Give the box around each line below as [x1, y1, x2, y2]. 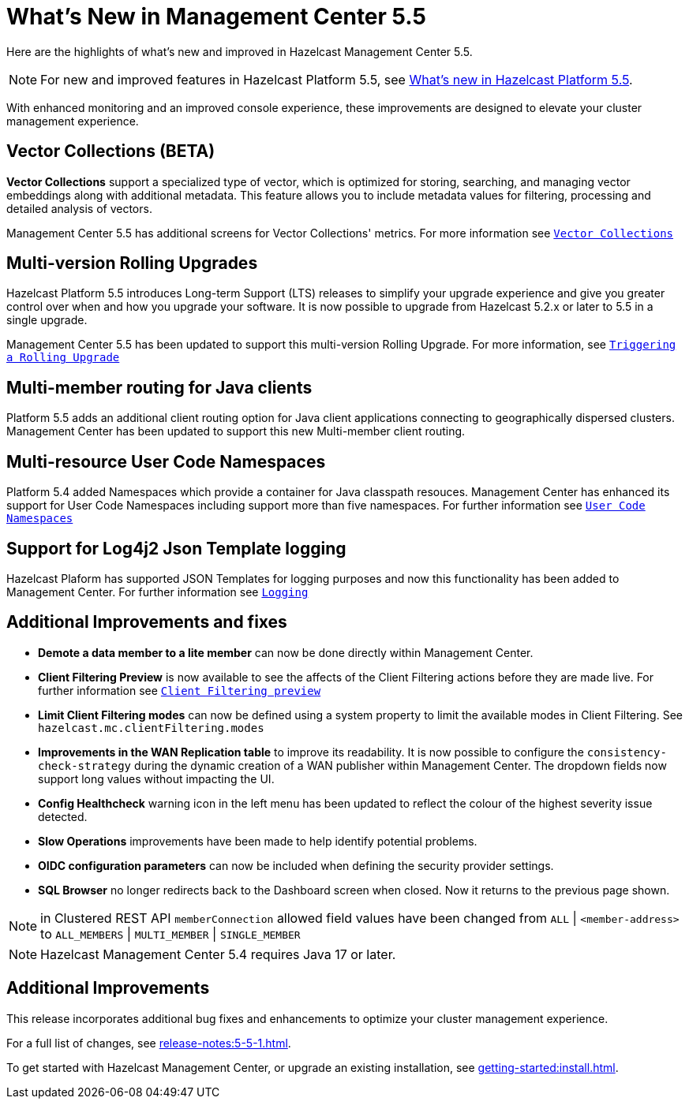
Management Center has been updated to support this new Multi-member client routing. [6, 424, 466, 439]
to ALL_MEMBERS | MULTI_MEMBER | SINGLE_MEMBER [40, 925, 301, 942]
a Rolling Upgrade [6, 351, 120, 364]
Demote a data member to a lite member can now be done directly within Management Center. [38, 645, 534, 659]
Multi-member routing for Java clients [6, 377, 313, 398]
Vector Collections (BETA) [6, 141, 215, 162]
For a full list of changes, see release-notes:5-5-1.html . [6, 1036, 291, 1050]
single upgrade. [6, 313, 88, 327]
